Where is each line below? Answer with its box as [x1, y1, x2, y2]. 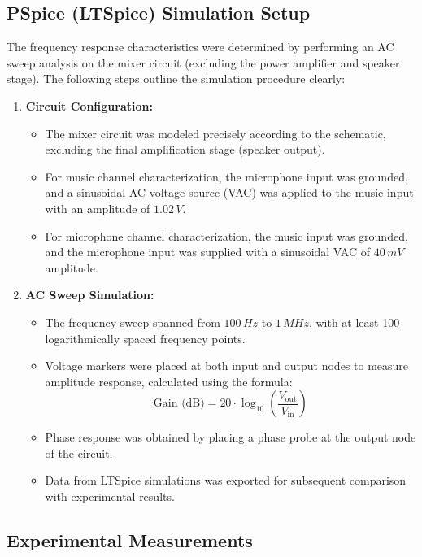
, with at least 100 [308, 313, 400, 330]
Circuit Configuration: [25, 97, 153, 114]
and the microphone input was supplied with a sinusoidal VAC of [45, 243, 370, 260]
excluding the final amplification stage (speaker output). [45, 141, 325, 158]
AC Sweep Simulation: [25, 286, 154, 303]
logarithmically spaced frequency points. [45, 329, 246, 346]
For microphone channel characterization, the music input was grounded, [45, 227, 408, 244]
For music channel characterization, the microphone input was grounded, [45, 168, 408, 185]
